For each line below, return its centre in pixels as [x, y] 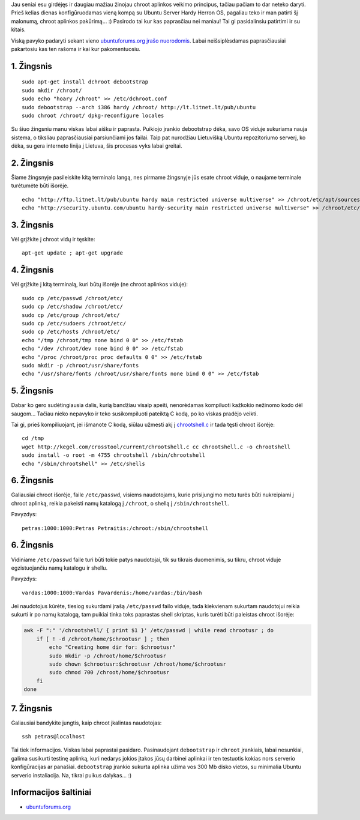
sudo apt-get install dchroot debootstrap [85, 82]
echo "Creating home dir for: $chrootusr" [112, 647]
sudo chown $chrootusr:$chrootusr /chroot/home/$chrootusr [138, 664]
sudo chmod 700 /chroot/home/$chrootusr [109, 673]
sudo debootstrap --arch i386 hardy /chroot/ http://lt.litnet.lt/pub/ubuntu [139, 107]
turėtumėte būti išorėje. [40, 185]
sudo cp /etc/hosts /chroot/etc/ [71, 332]
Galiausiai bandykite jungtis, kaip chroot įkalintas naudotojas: [86, 723]
